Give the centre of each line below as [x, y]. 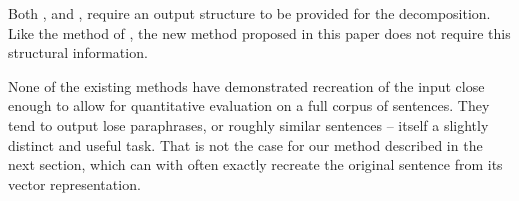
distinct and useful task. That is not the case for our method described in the [245, 144]
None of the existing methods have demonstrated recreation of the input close [246, 85]
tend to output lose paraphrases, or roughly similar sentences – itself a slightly [248, 124]
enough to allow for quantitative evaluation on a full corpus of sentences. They [249, 105]
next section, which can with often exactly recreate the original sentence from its [255, 164]
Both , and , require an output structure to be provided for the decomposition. [249, 13]
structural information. [78, 52]
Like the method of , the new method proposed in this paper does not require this [259, 32]
